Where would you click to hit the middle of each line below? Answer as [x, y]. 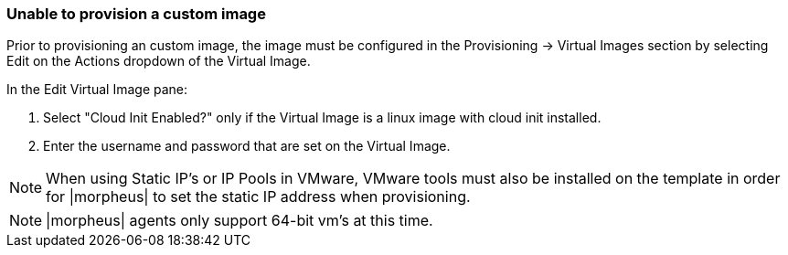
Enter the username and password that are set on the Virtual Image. [247, 146]
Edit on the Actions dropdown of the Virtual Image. [159, 61]
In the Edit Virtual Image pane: [97, 90]
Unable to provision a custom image [136, 14]
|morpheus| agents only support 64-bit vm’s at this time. [240, 221]
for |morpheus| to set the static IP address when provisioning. [258, 197]
